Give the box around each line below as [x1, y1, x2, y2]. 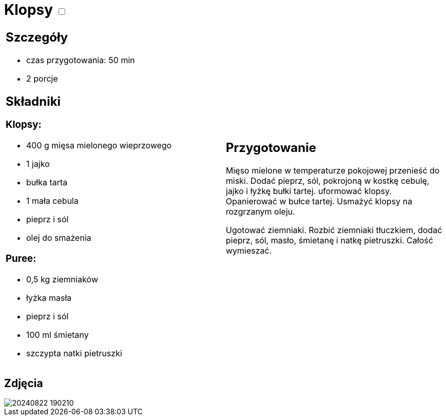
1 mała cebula [26, 196, 79, 206]
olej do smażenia [26, 233, 91, 243]
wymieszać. [226, 245, 272, 256]
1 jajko [26, 159, 50, 169]
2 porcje [26, 73, 58, 84]
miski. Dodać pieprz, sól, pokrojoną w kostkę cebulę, [226, 176, 430, 186]
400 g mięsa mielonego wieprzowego [26, 140, 172, 151]
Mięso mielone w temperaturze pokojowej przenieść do [226, 165, 440, 176]
